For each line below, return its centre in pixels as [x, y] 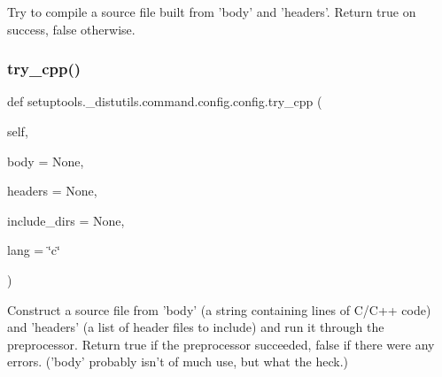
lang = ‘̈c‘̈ [34, 250]
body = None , [46, 161]
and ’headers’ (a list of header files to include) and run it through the [196, 327]
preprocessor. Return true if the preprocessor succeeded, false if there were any [221, 344]
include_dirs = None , [66, 220]
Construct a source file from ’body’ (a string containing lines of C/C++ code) [219, 309]
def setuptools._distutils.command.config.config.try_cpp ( [165, 101]
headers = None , [52, 191]
